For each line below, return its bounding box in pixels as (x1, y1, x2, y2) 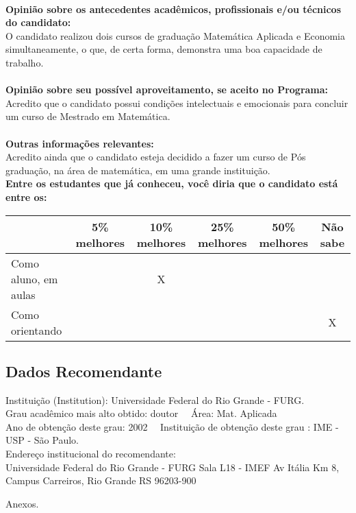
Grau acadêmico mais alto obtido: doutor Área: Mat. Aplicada (5, 406, 277, 420)
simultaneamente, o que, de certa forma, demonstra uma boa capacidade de (5, 42, 322, 56)
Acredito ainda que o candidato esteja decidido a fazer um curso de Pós (5, 150, 306, 164)
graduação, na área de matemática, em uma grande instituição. (5, 163, 270, 177)
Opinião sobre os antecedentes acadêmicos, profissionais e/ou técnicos (5, 1, 342, 16)
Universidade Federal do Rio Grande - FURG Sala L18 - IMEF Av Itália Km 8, (5, 460, 340, 474)
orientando (11, 322, 62, 338)
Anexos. (5, 496, 39, 510)
